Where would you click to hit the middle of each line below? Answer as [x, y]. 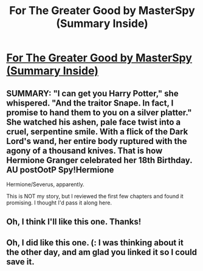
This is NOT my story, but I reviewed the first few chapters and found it [95, 196]
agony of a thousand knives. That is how [84, 150]
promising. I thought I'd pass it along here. [59, 203]
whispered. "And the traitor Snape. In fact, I [90, 103]
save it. [20, 262]
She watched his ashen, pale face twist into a [94, 122]
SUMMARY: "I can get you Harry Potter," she [92, 93]
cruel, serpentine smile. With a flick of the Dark [97, 132]
